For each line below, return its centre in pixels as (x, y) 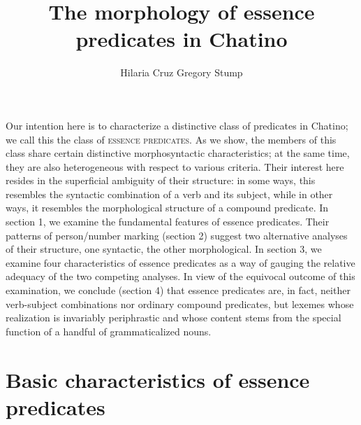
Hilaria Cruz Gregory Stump (182, 72)
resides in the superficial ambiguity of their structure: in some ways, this (161, 180)
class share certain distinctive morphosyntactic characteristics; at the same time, (178, 153)
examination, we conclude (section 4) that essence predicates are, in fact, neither (178, 290)
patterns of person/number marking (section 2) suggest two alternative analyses (177, 235)
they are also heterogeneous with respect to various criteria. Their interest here (175, 166)
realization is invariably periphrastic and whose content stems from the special (174, 318)
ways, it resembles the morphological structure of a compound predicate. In (167, 208)
